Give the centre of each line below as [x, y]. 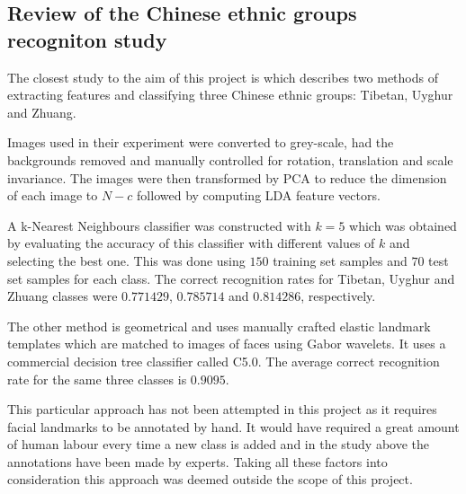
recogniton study [87, 39]
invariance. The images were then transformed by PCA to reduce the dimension [227, 177]
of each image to [53, 195]
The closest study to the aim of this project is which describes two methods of [223, 77]
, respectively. [338, 296]
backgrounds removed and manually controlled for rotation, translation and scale [230, 159]
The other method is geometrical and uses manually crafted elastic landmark [219, 326]
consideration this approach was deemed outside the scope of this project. [210, 479]
